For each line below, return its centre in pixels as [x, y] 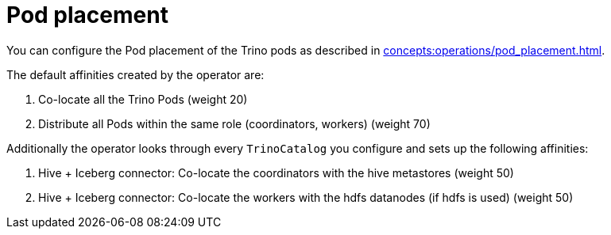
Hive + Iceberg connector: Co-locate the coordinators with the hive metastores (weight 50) [276, 172]
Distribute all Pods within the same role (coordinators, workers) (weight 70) [234, 123]
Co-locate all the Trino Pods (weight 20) [143, 99]
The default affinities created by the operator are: [135, 74]
